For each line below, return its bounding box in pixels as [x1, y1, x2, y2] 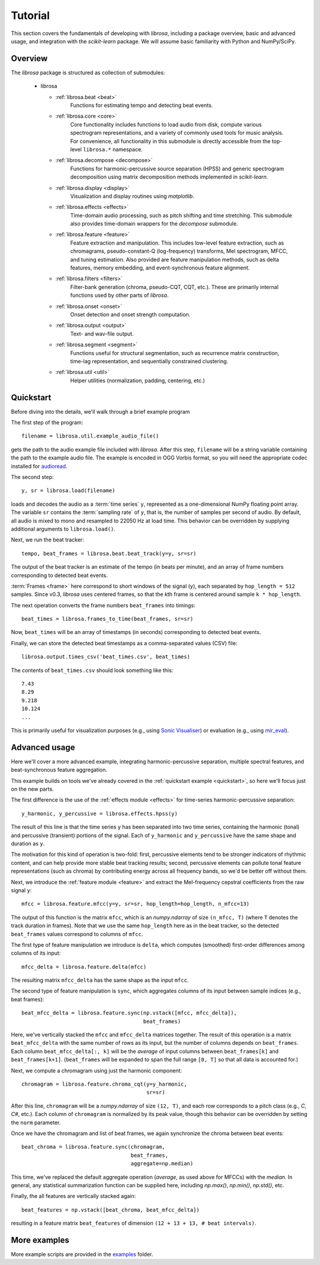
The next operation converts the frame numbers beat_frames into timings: [11, 601, 196, 608]
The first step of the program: [11, 419, 84, 426]
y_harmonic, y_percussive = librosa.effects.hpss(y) [21, 810, 178, 817]
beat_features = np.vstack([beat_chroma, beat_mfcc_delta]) [21, 1206, 200, 1213]
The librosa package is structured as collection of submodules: [11, 69, 165, 76]
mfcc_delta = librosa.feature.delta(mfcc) [21, 963, 147, 970]
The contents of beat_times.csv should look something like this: [11, 667, 174, 674]
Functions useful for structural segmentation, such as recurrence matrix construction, [70, 349, 280, 356]
